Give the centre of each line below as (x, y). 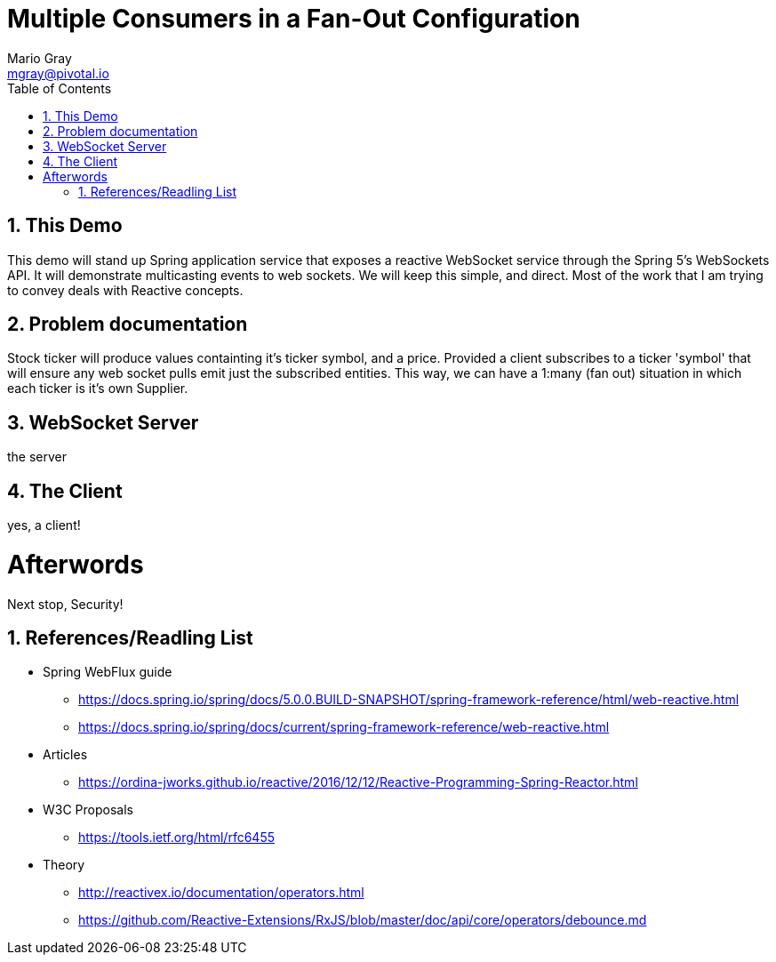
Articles (65, 755)
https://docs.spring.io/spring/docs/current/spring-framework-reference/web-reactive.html (344, 727)
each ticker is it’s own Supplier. (98, 389)
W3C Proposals (88, 810)
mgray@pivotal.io (58, 73)
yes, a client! (44, 525)
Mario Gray (40, 58)
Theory (64, 865)
